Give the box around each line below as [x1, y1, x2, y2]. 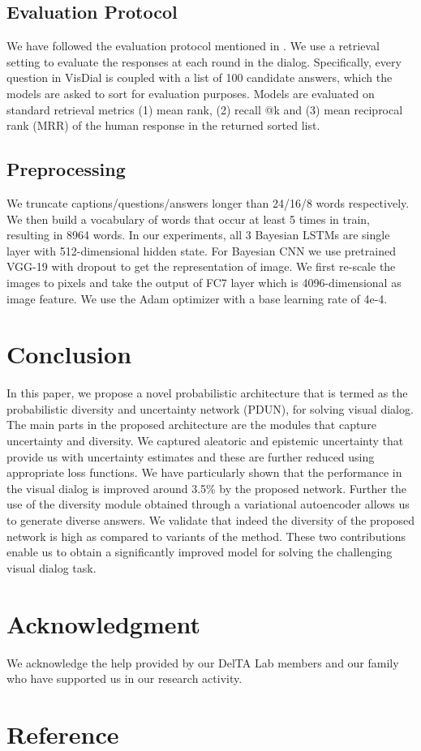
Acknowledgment [6, 607, 200, 640]
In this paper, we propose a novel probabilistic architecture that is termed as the [6, 384, 408, 401]
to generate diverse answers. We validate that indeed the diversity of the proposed [6, 512, 415, 528]
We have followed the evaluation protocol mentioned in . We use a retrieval [6, 37, 380, 54]
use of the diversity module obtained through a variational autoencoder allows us [6, 496, 410, 513]
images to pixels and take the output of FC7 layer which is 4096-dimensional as [6, 273, 402, 290]
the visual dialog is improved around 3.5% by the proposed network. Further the [6, 479, 407, 496]
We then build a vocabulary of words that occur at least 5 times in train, [6, 210, 371, 227]
